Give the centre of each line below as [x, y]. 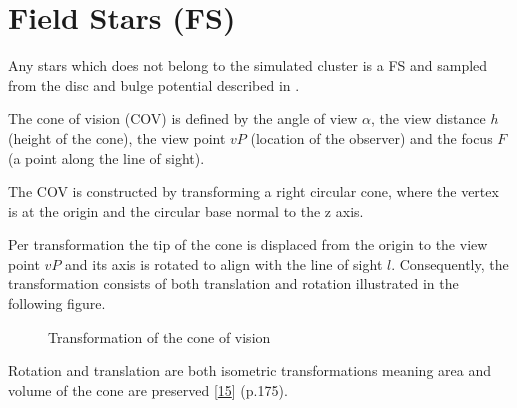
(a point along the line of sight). [106, 157]
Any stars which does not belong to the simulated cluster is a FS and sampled [248, 65]
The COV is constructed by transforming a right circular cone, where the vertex [253, 191]
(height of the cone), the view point [117, 137]
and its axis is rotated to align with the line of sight [224, 263]
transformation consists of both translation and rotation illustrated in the [233, 283]
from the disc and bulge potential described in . [154, 84]
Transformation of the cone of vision [159, 336]
